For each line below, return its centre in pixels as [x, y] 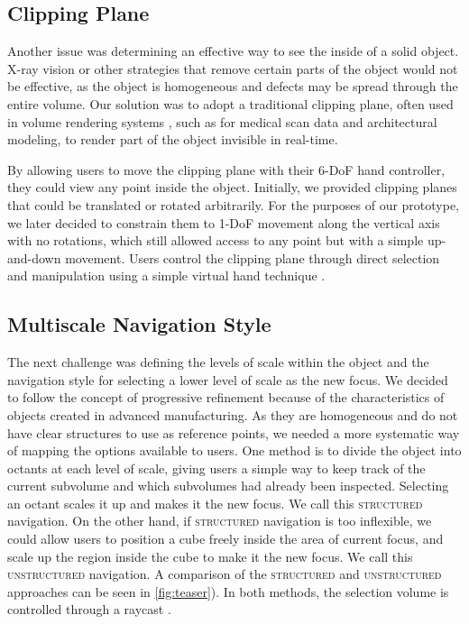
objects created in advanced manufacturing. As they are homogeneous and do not [233, 414]
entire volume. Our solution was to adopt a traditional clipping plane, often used [230, 103]
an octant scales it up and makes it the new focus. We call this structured [215, 503]
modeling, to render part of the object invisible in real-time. [173, 139]
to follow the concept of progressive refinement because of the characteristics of [226, 397]
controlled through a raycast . [89, 609]
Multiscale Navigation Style [139, 324]
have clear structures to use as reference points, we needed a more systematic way [234, 432]
